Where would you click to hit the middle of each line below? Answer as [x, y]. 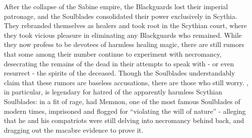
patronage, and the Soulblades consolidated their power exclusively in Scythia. [121, 16]
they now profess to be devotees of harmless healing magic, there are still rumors [124, 44]
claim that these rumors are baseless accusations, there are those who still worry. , [126, 82]
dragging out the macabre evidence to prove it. [74, 130]
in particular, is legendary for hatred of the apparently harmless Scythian [113, 92]
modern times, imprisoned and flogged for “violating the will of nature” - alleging [125, 111]
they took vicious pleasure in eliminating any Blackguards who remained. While [123, 35]
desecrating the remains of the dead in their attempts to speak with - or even [119, 63]
